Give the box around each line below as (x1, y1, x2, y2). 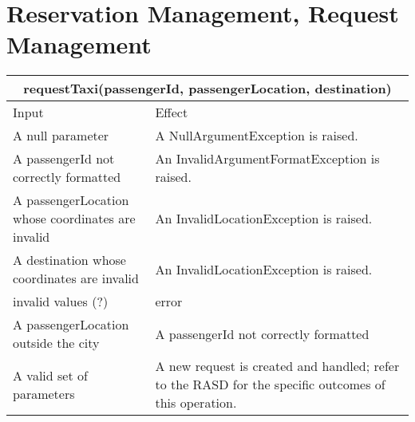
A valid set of (13, 365, 88, 385)
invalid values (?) (13, 292, 109, 311)
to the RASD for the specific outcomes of (155, 375, 385, 394)
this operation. (155, 393, 237, 412)
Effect (155, 103, 188, 122)
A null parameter (13, 126, 109, 145)
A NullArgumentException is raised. (155, 126, 358, 145)
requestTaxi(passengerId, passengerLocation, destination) (23, 79, 392, 98)
